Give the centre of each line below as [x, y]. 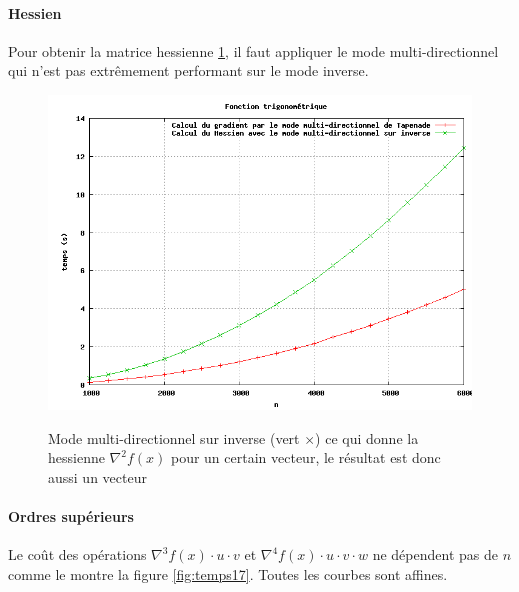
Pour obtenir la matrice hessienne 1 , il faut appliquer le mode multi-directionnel [253, 50]
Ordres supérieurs [71, 515]
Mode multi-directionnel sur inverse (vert [174, 437]
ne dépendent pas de [435, 554]
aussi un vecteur [97, 476]
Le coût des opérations [77, 554]
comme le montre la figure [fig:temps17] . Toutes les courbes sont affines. [228, 573]
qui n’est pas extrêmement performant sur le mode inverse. [188, 70]
